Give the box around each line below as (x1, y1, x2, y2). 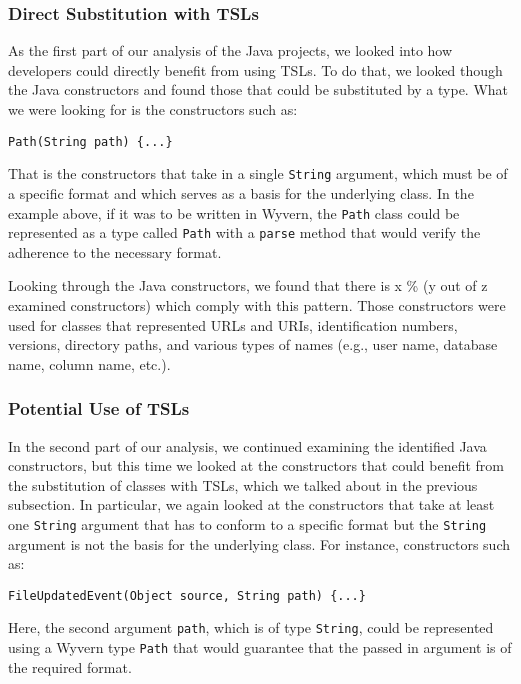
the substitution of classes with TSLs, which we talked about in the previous (8, 474, 478, 495)
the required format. (8, 656, 132, 677)
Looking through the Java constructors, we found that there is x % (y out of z (8, 275, 488, 296)
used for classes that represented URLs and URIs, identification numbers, (8, 314, 458, 335)
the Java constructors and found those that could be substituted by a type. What (8, 79, 509, 100)
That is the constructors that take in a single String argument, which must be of (8, 163, 508, 184)
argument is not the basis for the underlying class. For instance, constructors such (8, 533, 511, 554)
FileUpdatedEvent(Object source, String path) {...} (8, 588, 366, 603)
